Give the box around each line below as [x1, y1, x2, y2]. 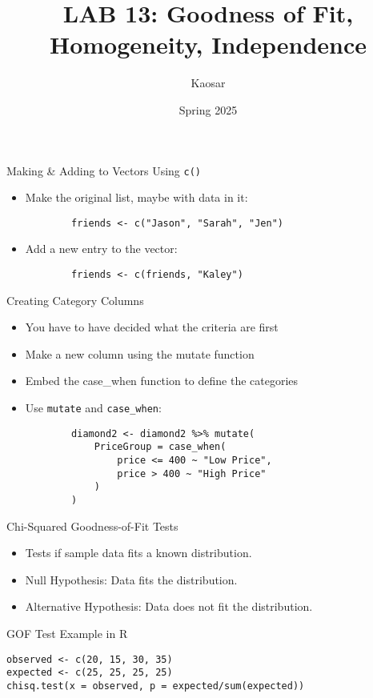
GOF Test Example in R [6, 625, 128, 641]
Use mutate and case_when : [25, 399, 162, 416]
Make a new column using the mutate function [25, 345, 255, 362]
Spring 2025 [178, 101, 238, 118]
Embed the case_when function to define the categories [25, 372, 299, 389]
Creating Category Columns [6, 291, 144, 308]
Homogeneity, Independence [49, 28, 367, 61]
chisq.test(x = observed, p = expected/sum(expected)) [6, 680, 305, 692]
